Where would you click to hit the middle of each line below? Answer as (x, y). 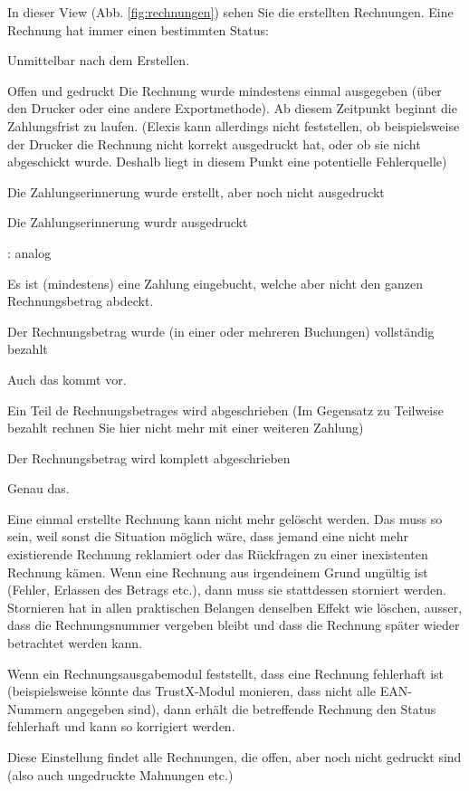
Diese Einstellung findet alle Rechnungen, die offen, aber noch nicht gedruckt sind (234, 757)
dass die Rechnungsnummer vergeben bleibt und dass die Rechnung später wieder (234, 625)
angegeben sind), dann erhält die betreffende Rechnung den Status (251, 708)
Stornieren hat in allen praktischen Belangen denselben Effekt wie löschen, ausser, (235, 607)
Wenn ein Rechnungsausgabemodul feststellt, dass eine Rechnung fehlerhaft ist (226, 673)
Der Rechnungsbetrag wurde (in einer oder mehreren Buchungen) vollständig (221, 331)
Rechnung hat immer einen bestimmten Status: (138, 29)
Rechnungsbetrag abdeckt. (81, 301)
